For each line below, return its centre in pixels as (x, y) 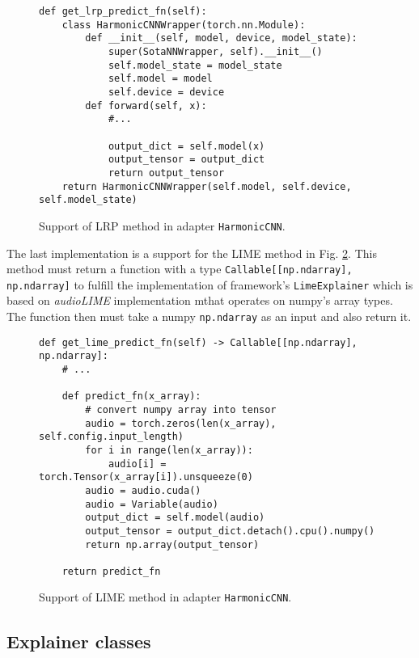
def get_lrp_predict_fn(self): (123, 11)
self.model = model (160, 79)
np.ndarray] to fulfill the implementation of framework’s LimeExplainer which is (210, 284)
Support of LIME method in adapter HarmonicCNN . (165, 597)
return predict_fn (111, 571)
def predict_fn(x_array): (131, 396)
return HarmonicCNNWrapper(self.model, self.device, (207, 186)
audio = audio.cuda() (143, 490)
